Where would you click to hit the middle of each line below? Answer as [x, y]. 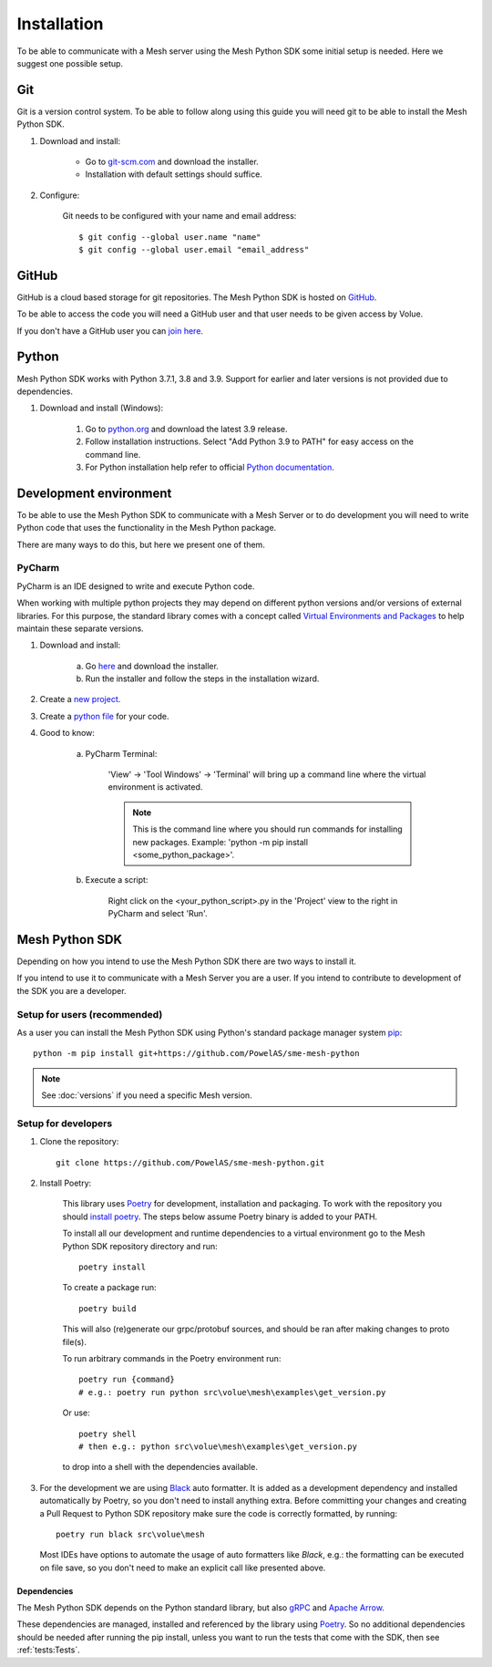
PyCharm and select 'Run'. [158, 914]
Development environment [94, 493]
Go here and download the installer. [152, 666]
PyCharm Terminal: [121, 753]
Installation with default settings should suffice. [174, 174]
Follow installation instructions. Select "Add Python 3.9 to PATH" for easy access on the [250, 441]
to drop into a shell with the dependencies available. [160, 1467]
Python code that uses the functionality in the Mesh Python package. [147, 528]
